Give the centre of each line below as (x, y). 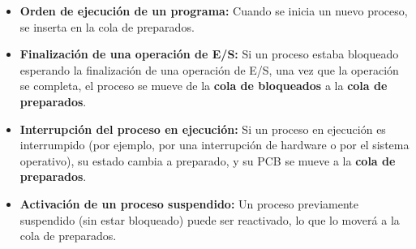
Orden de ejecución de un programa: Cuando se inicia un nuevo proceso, (214, 11)
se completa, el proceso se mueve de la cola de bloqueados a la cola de (204, 86)
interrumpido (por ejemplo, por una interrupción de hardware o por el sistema (214, 145)
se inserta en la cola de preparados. (107, 26)
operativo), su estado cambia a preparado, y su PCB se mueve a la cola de (208, 160)
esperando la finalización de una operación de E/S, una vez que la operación (209, 69)
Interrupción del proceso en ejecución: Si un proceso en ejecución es (203, 129)
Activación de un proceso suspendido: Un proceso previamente (189, 203)
